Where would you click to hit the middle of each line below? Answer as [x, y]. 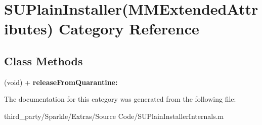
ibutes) [29, 29]
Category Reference [129, 29]
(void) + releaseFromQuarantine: [61, 82]
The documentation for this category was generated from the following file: [120, 99]
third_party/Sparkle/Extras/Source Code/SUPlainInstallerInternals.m [114, 116]
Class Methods [43, 60]
